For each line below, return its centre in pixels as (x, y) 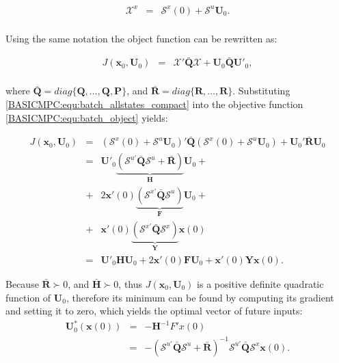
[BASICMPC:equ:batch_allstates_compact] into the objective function (154, 104)
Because (22, 283)
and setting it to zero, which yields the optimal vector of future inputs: (154, 311)
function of (28, 297)
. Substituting (261, 91)
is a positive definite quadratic (260, 283)
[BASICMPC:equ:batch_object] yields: (87, 117)
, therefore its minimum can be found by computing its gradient (200, 297)
